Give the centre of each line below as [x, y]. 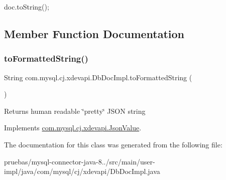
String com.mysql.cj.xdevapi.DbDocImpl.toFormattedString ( [98, 77]
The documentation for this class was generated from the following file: [113, 144]
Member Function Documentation [94, 33]
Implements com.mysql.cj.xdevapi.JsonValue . [73, 128]
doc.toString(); [27, 7]
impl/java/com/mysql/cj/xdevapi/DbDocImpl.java [82, 171]
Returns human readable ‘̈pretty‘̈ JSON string [75, 111]
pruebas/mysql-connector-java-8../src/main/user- [80, 161]
